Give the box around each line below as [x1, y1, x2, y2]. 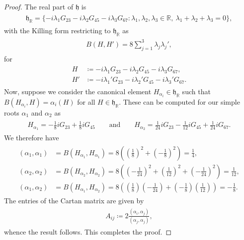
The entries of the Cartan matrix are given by [4, 195, 144, 205]
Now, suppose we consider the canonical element [4, 86, 152, 96]
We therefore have [4, 132, 59, 143]
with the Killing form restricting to [4, 25, 111, 36]
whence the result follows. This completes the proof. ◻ [4, 227, 172, 237]
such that [182, 86, 211, 96]
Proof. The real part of [4, 1, 74, 11]
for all [77, 96, 95, 107]
